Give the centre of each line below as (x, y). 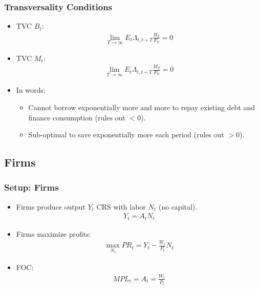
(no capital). (178, 206)
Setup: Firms (31, 187)
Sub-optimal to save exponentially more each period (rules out (126, 135)
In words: (31, 90)
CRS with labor (121, 206)
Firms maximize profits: (53, 233)
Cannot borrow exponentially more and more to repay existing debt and (142, 107)
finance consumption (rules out (77, 117)
